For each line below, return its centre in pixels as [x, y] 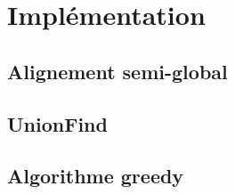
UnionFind [57, 123]
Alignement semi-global [117, 71]
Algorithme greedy [96, 176]
